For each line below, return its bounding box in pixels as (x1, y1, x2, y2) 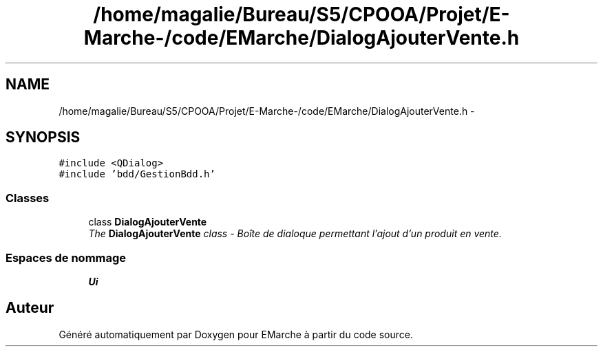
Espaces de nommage (6, 250, 127, 265)
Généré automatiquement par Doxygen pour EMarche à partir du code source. (59, 328, 413, 340)
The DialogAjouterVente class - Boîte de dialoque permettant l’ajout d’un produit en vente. (88, 228, 502, 240)
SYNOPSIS (6, 129, 81, 146)
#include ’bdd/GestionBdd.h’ (59, 168, 215, 180)
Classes (6, 190, 50, 205)
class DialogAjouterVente (88, 216, 207, 228)
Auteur (6, 299, 54, 317)
